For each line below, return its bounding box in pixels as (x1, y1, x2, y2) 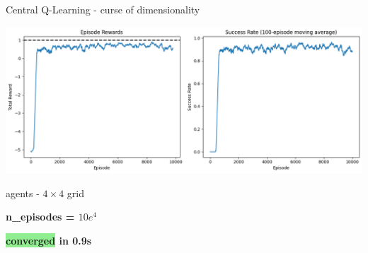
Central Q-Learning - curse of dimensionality (6, 2, 200, 16)
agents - (6, 185, 40, 200)
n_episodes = (6, 209, 75, 224)
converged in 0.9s (6, 233, 92, 248)
